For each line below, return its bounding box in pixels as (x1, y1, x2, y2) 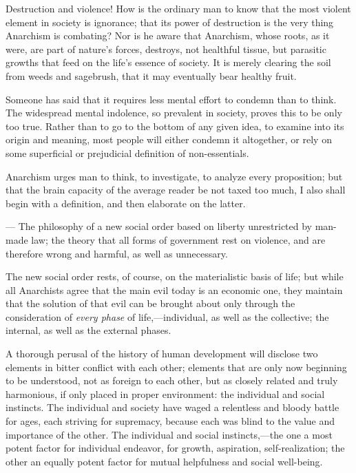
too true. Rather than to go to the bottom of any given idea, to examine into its (6, 118, 344, 133)
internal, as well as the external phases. (6, 323, 171, 337)
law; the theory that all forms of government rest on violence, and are (31, 232, 326, 246)
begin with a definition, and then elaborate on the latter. (6, 196, 246, 210)
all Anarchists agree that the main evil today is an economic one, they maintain (6, 282, 343, 297)
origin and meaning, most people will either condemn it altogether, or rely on (6, 132, 332, 147)
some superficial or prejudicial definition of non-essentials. (6, 145, 249, 160)
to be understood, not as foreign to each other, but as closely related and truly (6, 373, 338, 388)
